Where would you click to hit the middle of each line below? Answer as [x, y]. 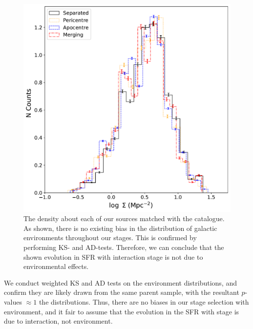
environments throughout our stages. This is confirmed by [110, 237]
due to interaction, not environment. [58, 321]
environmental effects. [56, 266]
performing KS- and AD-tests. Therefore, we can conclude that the [124, 247]
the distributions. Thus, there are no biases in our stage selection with [144, 302]
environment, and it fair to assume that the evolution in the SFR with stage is [122, 311]
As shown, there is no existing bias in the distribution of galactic [120, 228]
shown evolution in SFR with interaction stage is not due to [113, 257]
